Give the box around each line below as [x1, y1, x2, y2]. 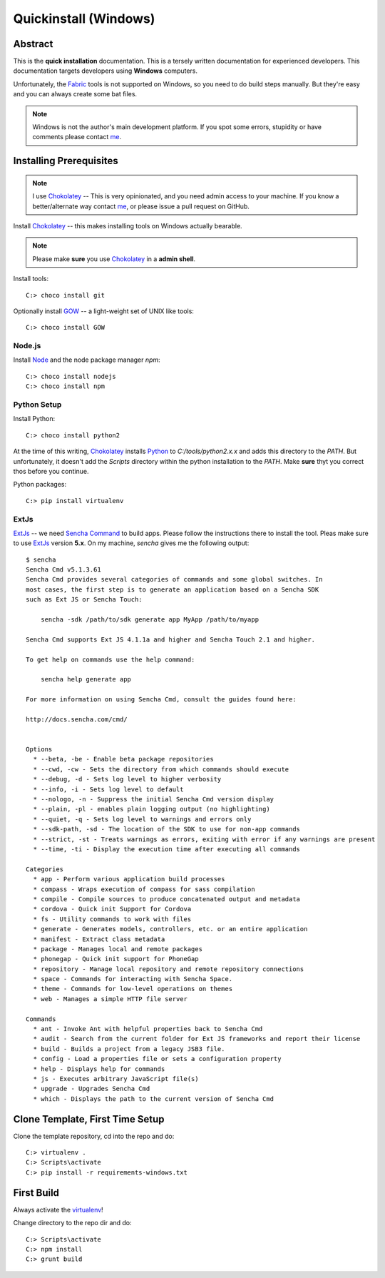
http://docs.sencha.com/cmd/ [26, 715, 128, 724]
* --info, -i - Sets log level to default [33, 785, 185, 793]
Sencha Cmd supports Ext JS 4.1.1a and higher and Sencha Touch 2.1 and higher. [26, 635, 316, 644]
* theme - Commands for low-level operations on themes [33, 985, 233, 993]
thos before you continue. [13, 467, 89, 475]
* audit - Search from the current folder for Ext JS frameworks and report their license [33, 1035, 361, 1043]
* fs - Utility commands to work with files [33, 915, 192, 923]
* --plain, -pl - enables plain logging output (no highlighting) [33, 805, 270, 813]
